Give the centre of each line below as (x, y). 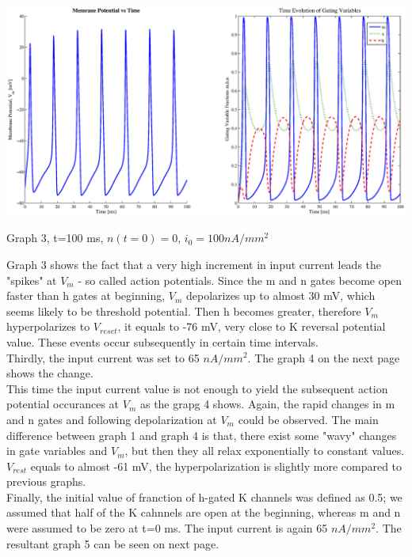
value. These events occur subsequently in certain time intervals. (163, 341)
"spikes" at (32, 280)
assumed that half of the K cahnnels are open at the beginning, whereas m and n (204, 512)
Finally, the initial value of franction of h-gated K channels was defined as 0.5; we (204, 496)
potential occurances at (63, 404)
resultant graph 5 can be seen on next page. (113, 543)
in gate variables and (57, 451)
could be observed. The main (308, 419)
